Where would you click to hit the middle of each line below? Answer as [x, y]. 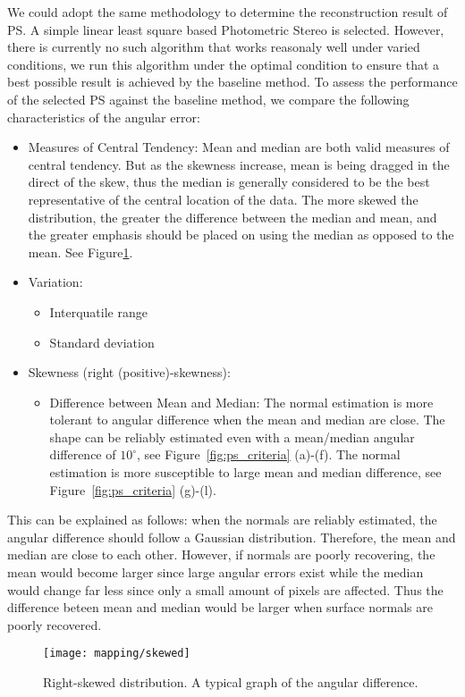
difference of [83, 454]
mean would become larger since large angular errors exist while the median [216, 572]
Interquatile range [98, 311]
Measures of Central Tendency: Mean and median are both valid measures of [239, 147]
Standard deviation [102, 342]
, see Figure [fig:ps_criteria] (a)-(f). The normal [269, 454]
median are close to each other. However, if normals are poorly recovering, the [221, 554]
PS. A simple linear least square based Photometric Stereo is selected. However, [226, 29]
